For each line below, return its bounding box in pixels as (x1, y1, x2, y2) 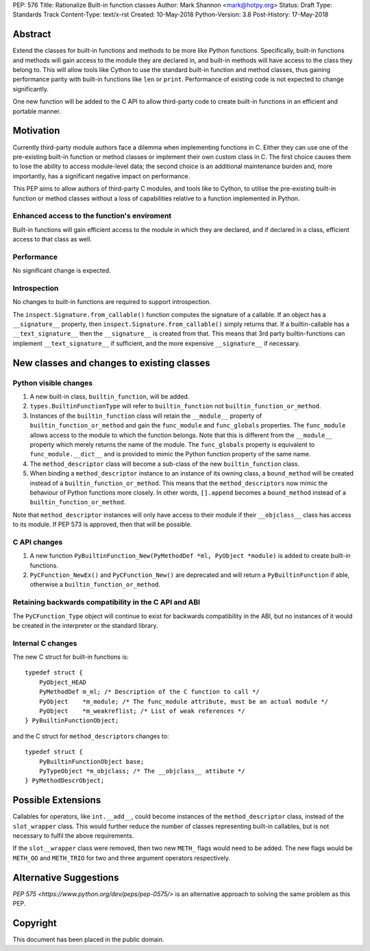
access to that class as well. (12, 235, 92, 244)
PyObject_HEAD (38, 678, 87, 686)
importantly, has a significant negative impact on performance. (12, 172, 190, 180)
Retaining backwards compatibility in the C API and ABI (12, 598, 201, 607)
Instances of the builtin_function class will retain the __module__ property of (29, 412, 262, 420)
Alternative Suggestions (12, 871, 119, 883)
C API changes (12, 537, 63, 547)
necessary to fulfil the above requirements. (12, 832, 134, 840)
